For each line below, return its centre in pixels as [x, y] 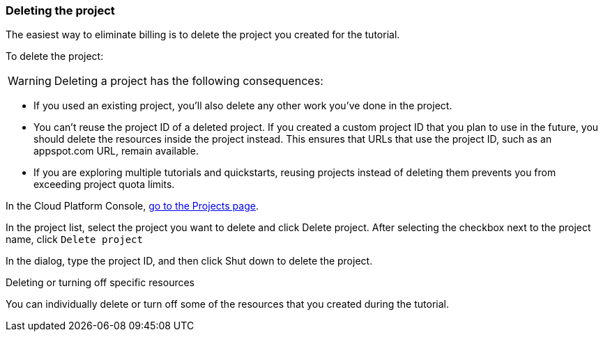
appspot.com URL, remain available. [116, 151]
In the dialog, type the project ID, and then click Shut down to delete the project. [189, 261]
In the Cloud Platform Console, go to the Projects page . [132, 206]
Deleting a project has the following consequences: [189, 81]
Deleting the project [60, 10]
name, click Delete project [74, 240]
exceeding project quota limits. [104, 185]
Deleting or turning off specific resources [100, 283]
